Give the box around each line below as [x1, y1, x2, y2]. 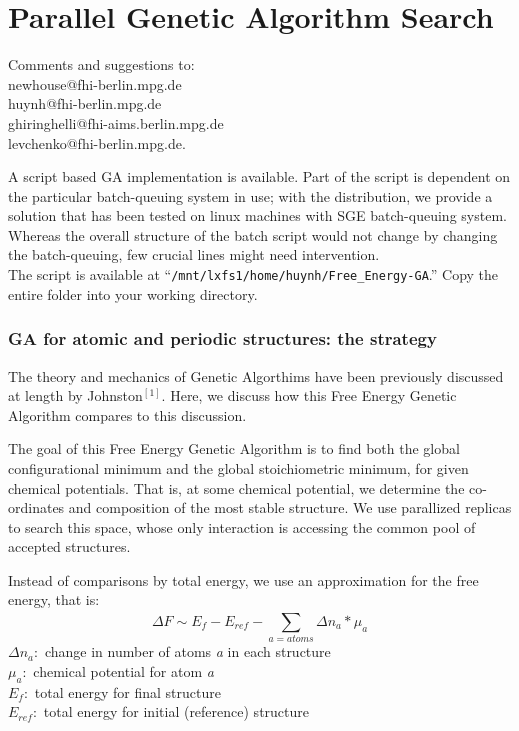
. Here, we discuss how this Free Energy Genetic [161, 385, 457, 406]
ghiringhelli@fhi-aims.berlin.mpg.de [8, 112, 224, 133]
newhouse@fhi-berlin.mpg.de [8, 73, 182, 94]
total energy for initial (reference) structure [43, 701, 309, 722]
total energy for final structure [34, 681, 221, 702]
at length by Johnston [8, 385, 143, 406]
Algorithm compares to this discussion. [8, 404, 247, 425]
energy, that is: [8, 589, 100, 610]
